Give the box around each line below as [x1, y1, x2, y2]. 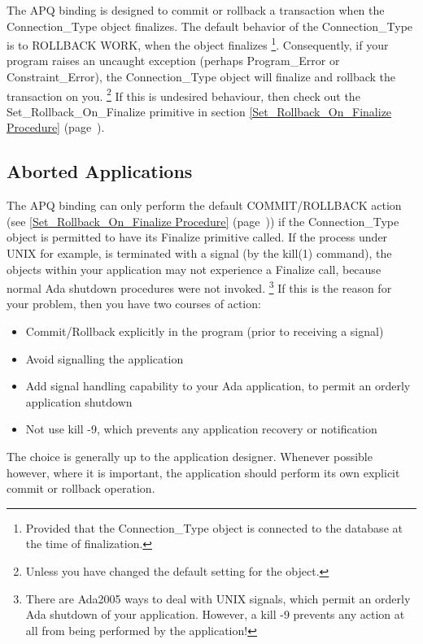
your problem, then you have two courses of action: [7, 295, 261, 312]
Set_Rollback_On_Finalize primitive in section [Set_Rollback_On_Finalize [7, 102, 392, 120]
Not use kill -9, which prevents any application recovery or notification [25, 420, 377, 437]
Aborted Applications [7, 159, 193, 184]
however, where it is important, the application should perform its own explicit [7, 463, 400, 481]
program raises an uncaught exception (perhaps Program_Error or [7, 52, 340, 69]
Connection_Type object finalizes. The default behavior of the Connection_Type [7, 17, 413, 34]
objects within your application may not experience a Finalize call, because [7, 260, 382, 277]
